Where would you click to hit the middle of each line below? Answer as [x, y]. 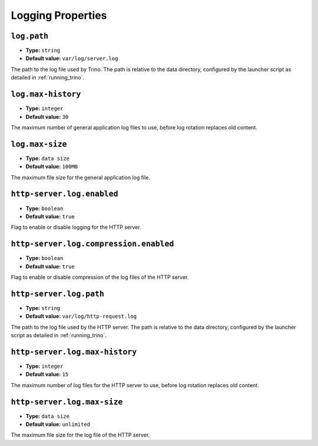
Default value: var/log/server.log [72, 58]
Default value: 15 [47, 374]
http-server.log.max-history [74, 352]
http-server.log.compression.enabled [92, 244]
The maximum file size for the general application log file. [80, 177]
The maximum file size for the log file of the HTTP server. [80, 435]
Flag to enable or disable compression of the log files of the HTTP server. [100, 277]
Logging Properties [59, 15]
